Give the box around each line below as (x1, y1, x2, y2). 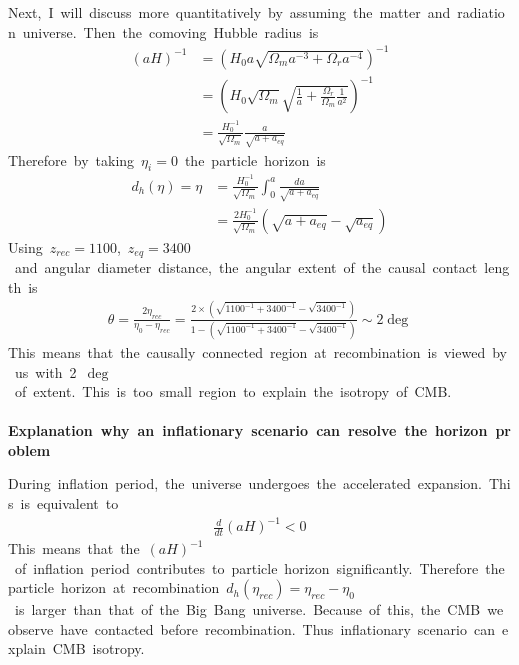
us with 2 (14, 361, 77, 382)
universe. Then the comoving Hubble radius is (22, 21, 319, 42)
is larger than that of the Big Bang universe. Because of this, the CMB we (14, 599, 504, 620)
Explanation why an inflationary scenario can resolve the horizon (8, 420, 488, 441)
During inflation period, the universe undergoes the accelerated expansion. (8, 473, 482, 494)
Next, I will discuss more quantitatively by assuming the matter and (8, 2, 451, 22)
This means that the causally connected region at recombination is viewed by (8, 341, 507, 362)
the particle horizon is (184, 149, 326, 170)
